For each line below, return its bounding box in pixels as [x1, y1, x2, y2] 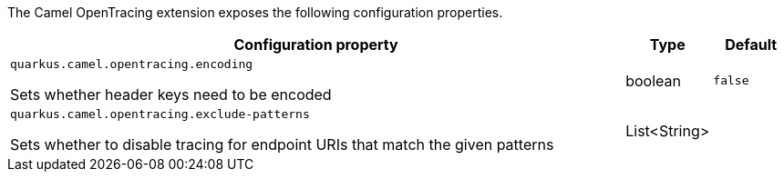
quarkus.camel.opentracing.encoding [10, 57, 253, 71]
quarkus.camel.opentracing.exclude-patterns [10, 107, 310, 121]
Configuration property [233, 35, 398, 54]
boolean [625, 71, 681, 90]
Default [725, 35, 778, 54]
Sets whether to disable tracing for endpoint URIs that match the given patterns [10, 135, 554, 154]
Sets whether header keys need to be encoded [10, 85, 332, 104]
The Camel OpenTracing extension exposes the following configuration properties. [7, 5, 503, 20]
